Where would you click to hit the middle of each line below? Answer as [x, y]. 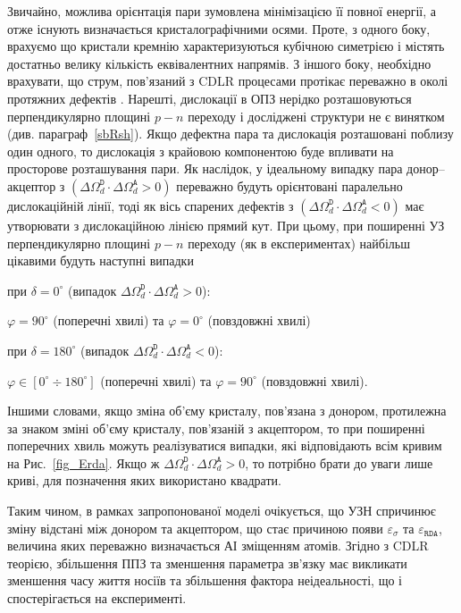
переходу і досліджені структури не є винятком [316, 116]
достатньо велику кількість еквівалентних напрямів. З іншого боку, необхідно [219, 63]
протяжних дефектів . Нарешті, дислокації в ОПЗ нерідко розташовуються [210, 98]
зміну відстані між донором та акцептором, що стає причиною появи [195, 528]
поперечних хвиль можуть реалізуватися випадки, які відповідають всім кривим [225, 445]
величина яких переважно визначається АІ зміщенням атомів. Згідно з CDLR [218, 546]
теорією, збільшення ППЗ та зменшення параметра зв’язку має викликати [207, 563]
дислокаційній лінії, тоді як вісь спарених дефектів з [151, 205]
